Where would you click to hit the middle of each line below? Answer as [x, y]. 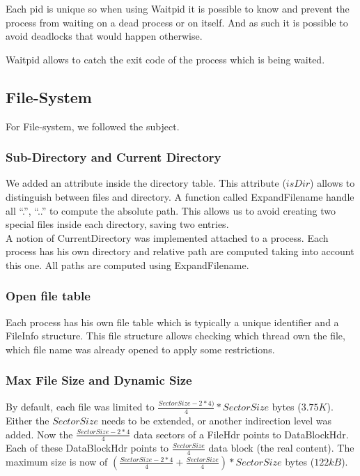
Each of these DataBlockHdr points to [87, 448]
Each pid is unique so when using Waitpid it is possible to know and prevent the [178, 8]
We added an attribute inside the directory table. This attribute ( [146, 183]
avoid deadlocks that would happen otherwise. [104, 36]
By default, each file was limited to [80, 407]
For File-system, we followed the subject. [93, 126]
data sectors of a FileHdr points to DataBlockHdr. [241, 434]
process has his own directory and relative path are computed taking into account [180, 251]
